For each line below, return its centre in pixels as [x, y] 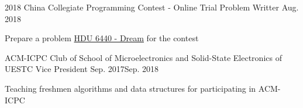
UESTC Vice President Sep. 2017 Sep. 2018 [82, 69]
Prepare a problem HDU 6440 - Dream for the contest [102, 38]
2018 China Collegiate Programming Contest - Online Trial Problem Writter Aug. [152, 7]
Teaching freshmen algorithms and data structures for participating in [130, 88]
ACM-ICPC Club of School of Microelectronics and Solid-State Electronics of [143, 57]
